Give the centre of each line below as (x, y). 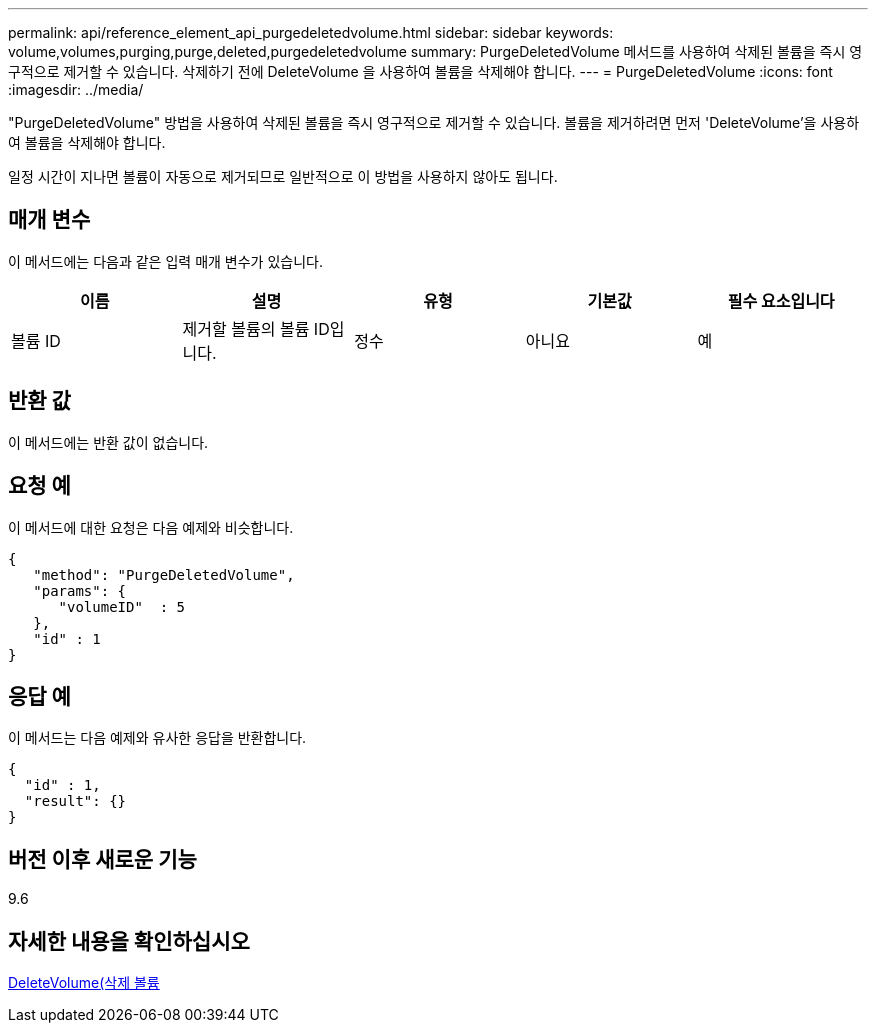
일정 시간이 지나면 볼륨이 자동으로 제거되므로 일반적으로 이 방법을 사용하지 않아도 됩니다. (283, 176)
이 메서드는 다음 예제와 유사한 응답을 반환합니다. (157, 738)
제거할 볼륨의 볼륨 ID (256, 328)
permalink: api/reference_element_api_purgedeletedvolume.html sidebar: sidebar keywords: (311, 32)
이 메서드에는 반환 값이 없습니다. (108, 442)
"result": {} (75, 801)
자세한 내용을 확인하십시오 (129, 941)
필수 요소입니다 (781, 300)
